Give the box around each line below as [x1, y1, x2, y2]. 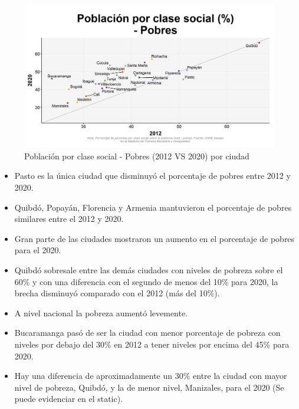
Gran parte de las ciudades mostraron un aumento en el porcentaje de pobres [14, 232, 295, 244]
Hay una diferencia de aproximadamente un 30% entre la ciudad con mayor [14, 369, 287, 382]
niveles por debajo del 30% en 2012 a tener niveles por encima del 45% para [14, 338, 290, 350]
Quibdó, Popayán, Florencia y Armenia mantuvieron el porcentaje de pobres [14, 201, 292, 213]
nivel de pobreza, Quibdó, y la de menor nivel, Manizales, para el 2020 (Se [14, 381, 284, 393]
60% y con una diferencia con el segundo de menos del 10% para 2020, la [14, 275, 278, 287]
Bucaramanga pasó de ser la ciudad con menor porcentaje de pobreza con [14, 326, 281, 339]
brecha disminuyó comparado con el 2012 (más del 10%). [14, 287, 220, 299]
